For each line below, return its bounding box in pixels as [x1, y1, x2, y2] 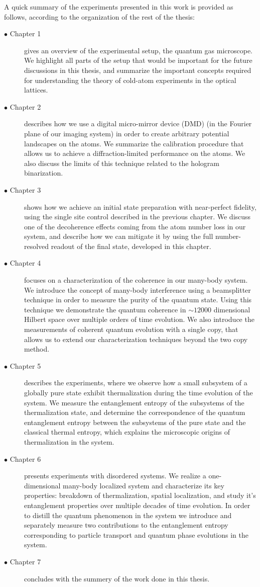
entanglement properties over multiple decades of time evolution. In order [24, 499, 250, 510]
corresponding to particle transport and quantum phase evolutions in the [24, 529, 249, 540]
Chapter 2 [10, 101, 41, 112]
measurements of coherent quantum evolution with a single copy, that [24, 324, 238, 334]
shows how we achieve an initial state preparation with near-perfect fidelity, [24, 201, 256, 212]
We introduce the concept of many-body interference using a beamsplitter [24, 284, 251, 295]
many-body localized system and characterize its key [63, 480, 224, 490]
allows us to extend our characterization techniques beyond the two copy [24, 333, 248, 344]
